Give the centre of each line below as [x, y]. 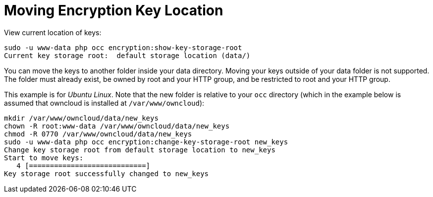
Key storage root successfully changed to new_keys [107, 173]
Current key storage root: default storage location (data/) [127, 55]
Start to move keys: [44, 158]
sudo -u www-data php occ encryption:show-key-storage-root [123, 47]
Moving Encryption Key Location [114, 10]
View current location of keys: [53, 32]
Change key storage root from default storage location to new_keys [140, 150]
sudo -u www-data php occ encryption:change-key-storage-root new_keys [146, 142]
